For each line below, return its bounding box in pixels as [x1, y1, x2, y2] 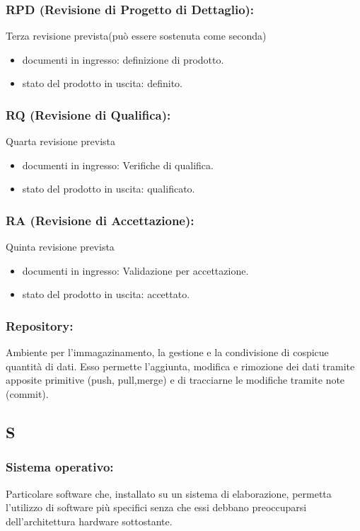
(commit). [6, 387, 49, 401]
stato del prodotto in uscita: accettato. [22, 287, 190, 302]
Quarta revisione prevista [6, 134, 116, 149]
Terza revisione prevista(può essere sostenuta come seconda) [6, 28, 267, 43]
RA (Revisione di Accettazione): [6, 211, 194, 229]
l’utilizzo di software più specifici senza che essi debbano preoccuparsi [6, 500, 307, 515]
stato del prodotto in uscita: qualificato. [22, 181, 195, 196]
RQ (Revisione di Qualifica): [6, 105, 171, 123]
